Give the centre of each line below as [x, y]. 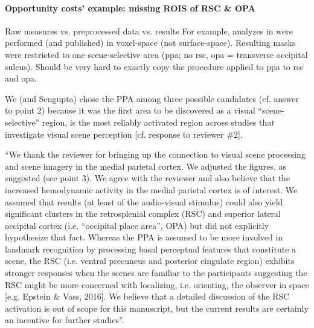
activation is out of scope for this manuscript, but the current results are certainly [157, 308]
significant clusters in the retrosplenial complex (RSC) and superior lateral [143, 214]
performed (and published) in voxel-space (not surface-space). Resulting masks [150, 43]
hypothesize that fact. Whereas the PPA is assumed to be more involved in [144, 237]
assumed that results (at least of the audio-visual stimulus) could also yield [144, 201]
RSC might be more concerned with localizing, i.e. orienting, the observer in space [157, 284]
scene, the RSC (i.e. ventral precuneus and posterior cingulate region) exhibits [150, 261]
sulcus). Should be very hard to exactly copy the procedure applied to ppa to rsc [154, 66]
